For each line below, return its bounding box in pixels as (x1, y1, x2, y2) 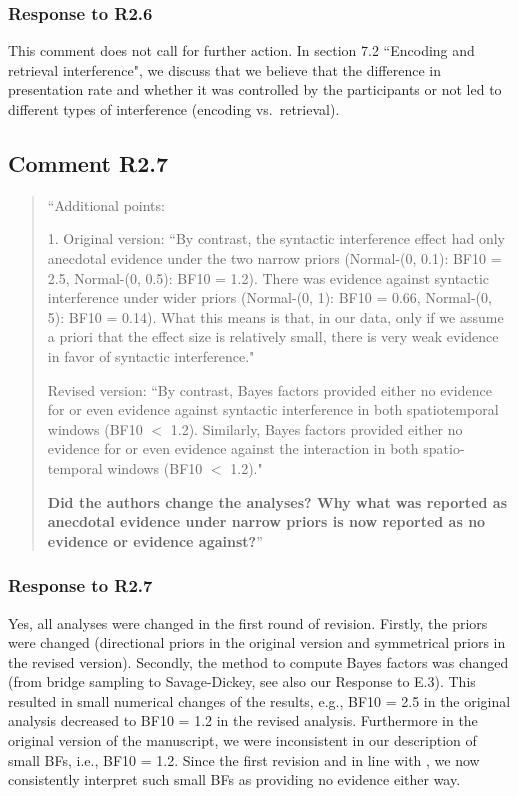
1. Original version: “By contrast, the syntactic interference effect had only (47, 228, 505, 249)
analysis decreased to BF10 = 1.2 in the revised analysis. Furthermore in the (8, 710, 478, 731)
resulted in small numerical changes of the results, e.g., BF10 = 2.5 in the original (8, 690, 511, 711)
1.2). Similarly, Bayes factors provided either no (170, 418, 463, 439)
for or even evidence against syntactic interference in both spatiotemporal (47, 399, 499, 420)
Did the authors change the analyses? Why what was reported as (47, 491, 507, 512)
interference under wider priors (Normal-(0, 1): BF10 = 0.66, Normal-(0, (47, 287, 492, 308)
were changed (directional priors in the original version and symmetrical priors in (8, 632, 506, 653)
